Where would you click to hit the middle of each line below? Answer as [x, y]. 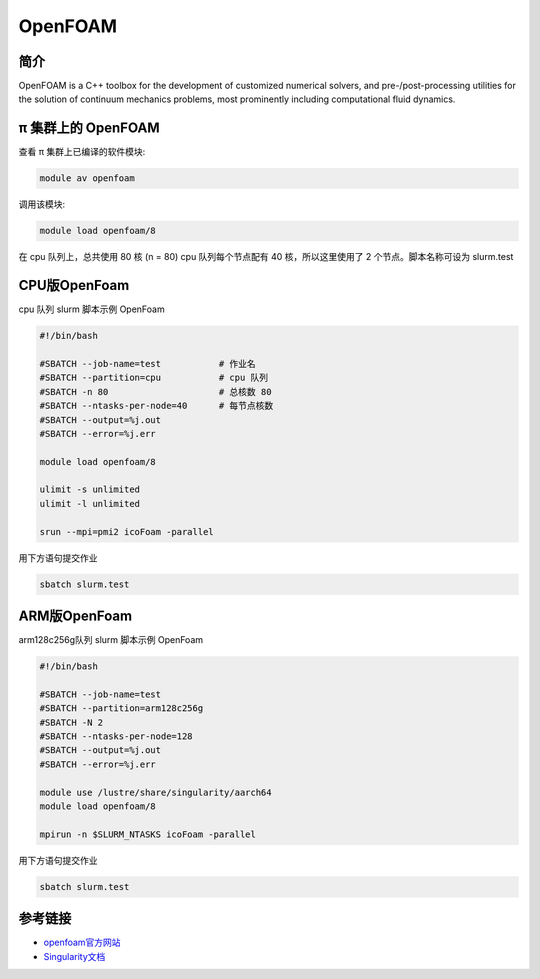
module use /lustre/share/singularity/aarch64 [155, 792]
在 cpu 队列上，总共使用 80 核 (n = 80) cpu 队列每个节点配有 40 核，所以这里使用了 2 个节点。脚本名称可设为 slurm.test [266, 257]
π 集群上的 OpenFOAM [89, 128]
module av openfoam [87, 178]
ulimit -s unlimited [89, 489]
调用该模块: [42, 204]
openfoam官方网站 [82, 942]
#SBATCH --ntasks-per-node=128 [116, 736]
